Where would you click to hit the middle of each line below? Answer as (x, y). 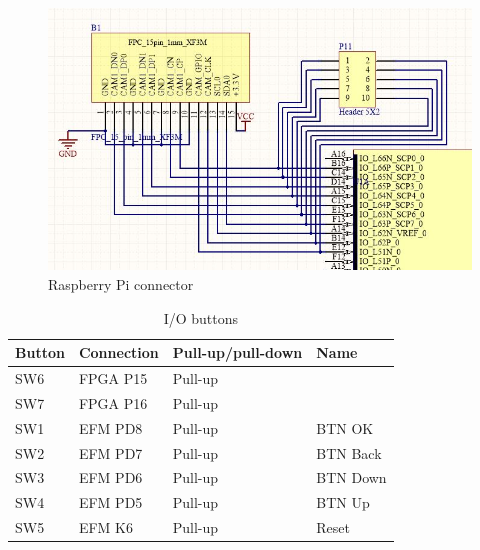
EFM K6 (105, 527)
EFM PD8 (110, 427)
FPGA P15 (113, 377)
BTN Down (351, 477)
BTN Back (349, 452)
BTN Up (343, 502)
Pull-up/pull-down (237, 352)
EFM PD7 (110, 452)
